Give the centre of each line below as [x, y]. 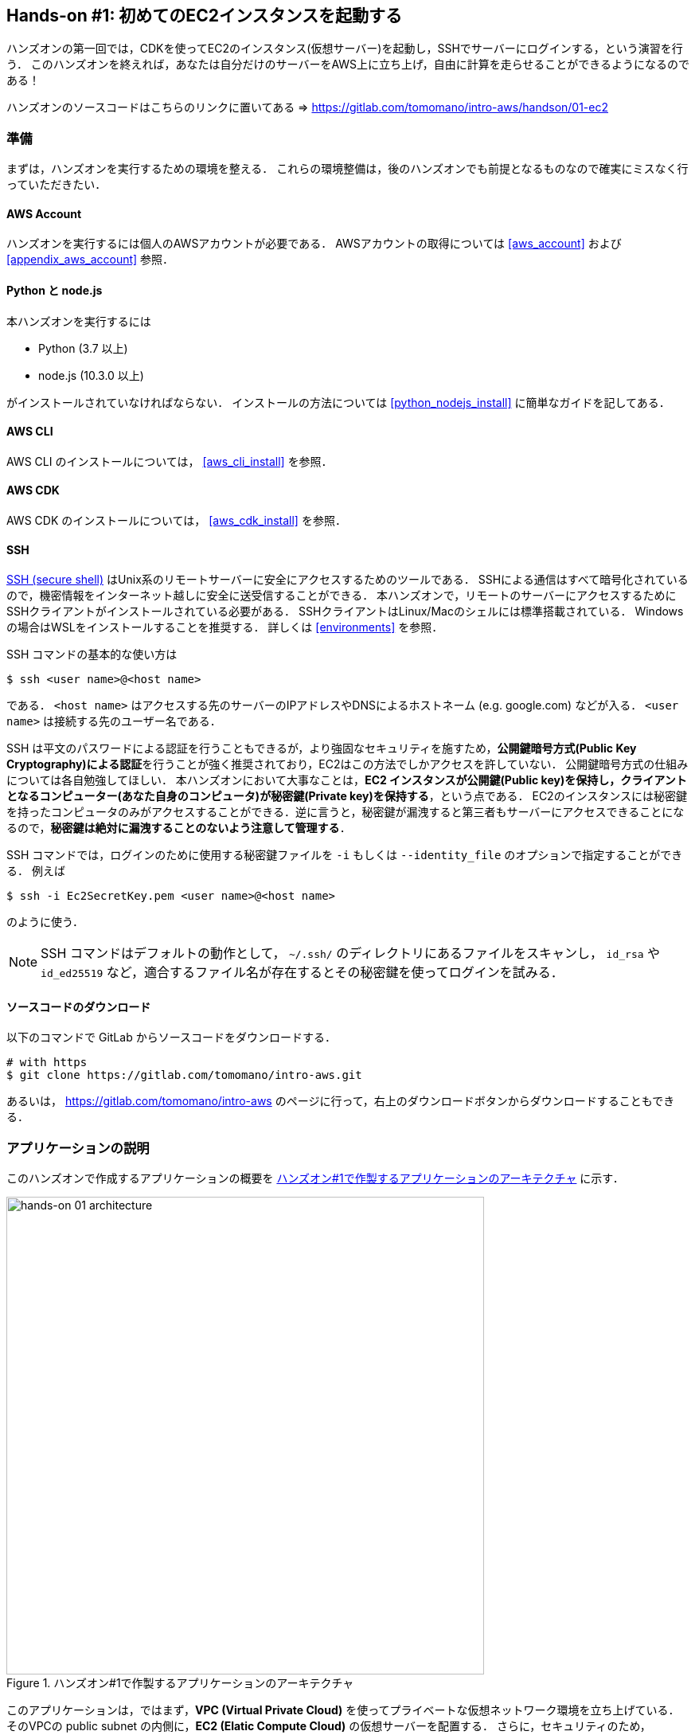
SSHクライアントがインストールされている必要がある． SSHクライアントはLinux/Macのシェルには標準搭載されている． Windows [345, 612]
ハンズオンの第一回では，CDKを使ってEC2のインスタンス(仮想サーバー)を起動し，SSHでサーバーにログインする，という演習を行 [345, 49]
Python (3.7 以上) [83, 348]
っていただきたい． [57, 185]
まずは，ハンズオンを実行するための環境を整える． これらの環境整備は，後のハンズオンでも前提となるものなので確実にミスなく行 [347, 169]
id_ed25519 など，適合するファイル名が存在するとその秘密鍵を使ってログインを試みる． [302, 973]
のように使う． [45, 922]
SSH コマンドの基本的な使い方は [92, 655]
